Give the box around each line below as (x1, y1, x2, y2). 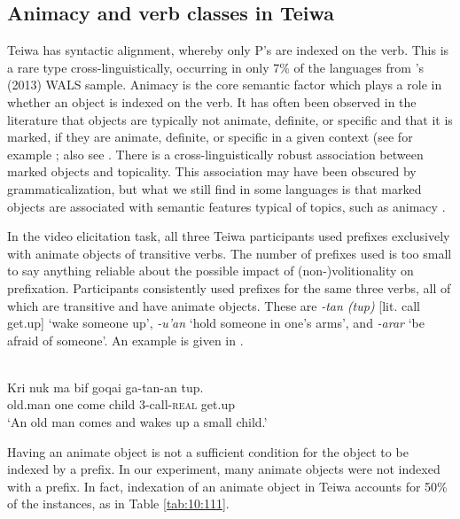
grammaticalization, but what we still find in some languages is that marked (7, 179, 422, 198)
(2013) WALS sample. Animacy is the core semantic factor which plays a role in (7, 75, 442, 94)
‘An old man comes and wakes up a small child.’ (7, 413, 268, 431)
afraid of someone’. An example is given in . (7, 330, 244, 349)
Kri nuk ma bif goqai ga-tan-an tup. (7, 377, 204, 396)
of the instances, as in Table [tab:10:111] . (7, 494, 230, 513)
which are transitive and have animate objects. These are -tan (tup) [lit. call (7, 296, 421, 314)
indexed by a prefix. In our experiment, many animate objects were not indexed (7, 460, 441, 478)
